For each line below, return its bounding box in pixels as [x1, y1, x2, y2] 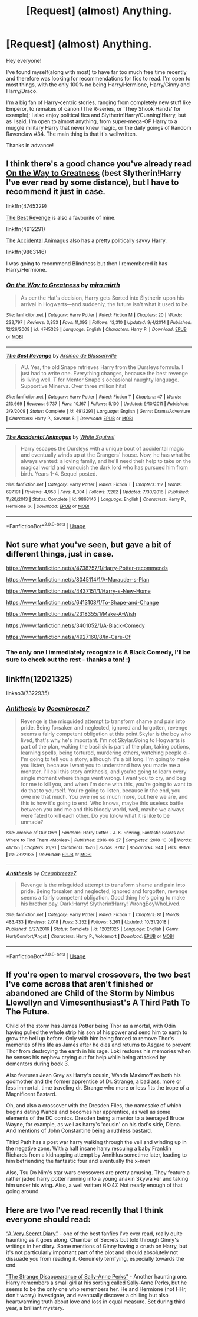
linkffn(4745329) [6, 203, 47, 210]
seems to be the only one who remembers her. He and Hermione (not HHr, [6, 1285, 187, 1292]
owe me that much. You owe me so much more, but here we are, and [20, 794, 188, 801]
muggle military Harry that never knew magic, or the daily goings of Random [6, 124, 192, 131]
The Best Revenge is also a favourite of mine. [6, 214, 116, 221]
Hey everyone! [6, 57, 42, 64]
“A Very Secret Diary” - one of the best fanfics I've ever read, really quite [6, 1230, 183, 1237]
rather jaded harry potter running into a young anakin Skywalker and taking [6, 1175, 189, 1183]
